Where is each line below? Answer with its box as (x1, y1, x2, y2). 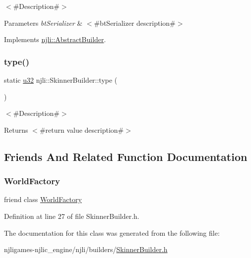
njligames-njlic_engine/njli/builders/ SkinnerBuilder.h (4, 244, 168, 255)
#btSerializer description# (94, 17, 176, 28)
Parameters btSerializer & (4, 17, 83, 28)
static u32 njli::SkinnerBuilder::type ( (4, 75, 118, 85)
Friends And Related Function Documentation (4, 149, 248, 164)
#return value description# (39, 124, 124, 135)
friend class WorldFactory (4, 194, 82, 205)
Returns (4, 124, 28, 135)
